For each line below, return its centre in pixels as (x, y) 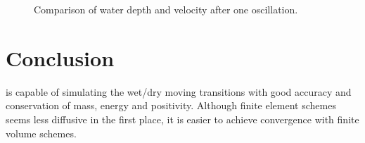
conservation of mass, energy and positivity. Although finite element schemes (171, 105)
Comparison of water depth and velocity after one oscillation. (166, 9)
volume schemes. (41, 133)
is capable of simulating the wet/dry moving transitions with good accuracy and (179, 91)
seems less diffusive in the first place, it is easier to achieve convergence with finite (182, 119)
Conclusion (60, 57)
